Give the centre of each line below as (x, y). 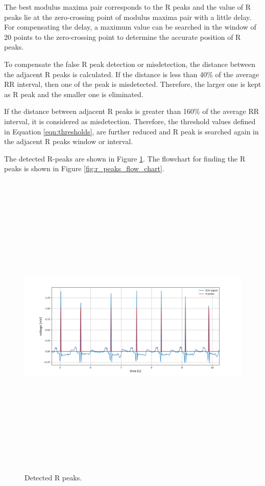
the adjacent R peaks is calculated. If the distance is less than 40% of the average (132, 74)
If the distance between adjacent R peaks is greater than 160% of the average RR (132, 111)
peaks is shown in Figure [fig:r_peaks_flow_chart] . (84, 168)
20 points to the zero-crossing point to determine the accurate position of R (123, 37)
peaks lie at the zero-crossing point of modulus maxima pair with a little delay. (128, 17)
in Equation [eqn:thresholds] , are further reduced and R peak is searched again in (131, 131)
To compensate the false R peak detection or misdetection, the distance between (130, 64)
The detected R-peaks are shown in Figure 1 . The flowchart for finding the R (125, 158)
